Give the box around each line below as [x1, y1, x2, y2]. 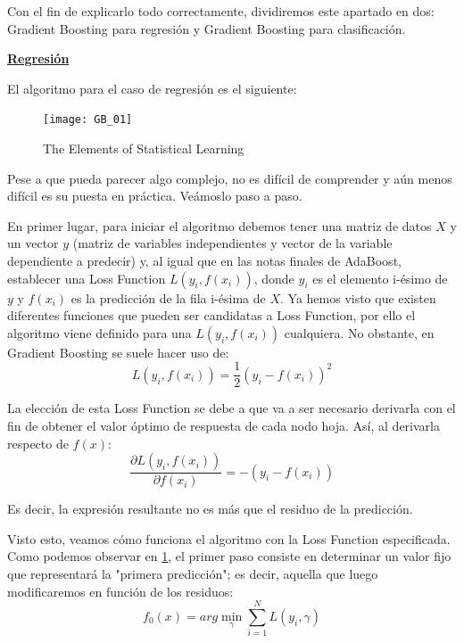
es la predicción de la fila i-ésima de [70, 288, 266, 307]
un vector [7, 234, 59, 252]
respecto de [7, 433, 69, 452]
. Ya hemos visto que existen [279, 288, 436, 307]
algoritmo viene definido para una [7, 323, 192, 342]
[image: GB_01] [43, 113, 133, 127]
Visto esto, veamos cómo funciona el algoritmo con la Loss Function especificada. [7, 529, 451, 548]
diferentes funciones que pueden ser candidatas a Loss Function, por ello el [7, 306, 416, 325]
